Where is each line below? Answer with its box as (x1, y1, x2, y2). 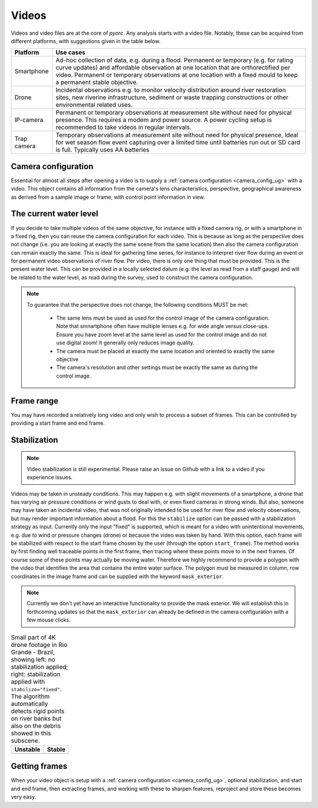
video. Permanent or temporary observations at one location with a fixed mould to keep (55, 71, 298, 79)
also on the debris (11, 721, 61, 730)
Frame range (11, 396, 59, 406)
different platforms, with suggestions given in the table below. (11, 37, 161, 44)
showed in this (11, 729, 51, 737)
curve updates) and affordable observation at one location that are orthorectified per (55, 64, 291, 72)
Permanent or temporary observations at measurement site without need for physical (55, 109, 292, 117)
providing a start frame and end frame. (11, 419, 105, 427)
